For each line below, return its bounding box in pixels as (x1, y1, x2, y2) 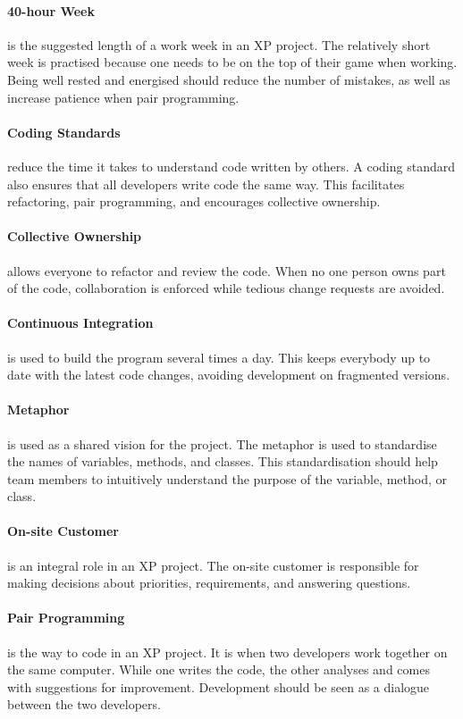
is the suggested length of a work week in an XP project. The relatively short (7, 35, 431, 54)
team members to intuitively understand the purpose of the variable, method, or (7, 469, 448, 488)
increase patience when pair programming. (7, 88, 240, 106)
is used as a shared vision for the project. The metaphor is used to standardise (7, 434, 437, 453)
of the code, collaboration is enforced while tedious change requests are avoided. (7, 279, 445, 297)
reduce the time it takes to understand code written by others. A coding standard (7, 156, 456, 175)
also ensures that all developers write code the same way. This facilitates (7, 174, 405, 193)
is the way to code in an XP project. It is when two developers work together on (7, 642, 448, 661)
